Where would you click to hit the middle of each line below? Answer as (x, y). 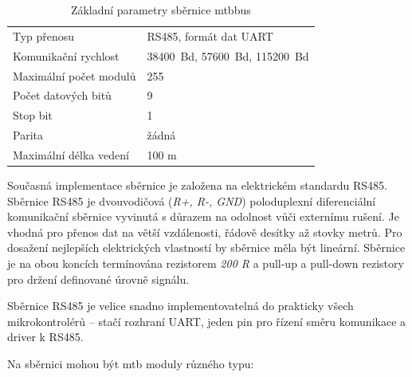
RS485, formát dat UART (210, 35)
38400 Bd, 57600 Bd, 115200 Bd (228, 55)
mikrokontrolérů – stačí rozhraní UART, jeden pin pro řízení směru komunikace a (207, 321)
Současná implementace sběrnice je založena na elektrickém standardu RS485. (197, 185)
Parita (28, 135)
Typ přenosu (44, 35)
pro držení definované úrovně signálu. (98, 279)
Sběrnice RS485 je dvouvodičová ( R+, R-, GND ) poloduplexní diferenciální (192, 200)
